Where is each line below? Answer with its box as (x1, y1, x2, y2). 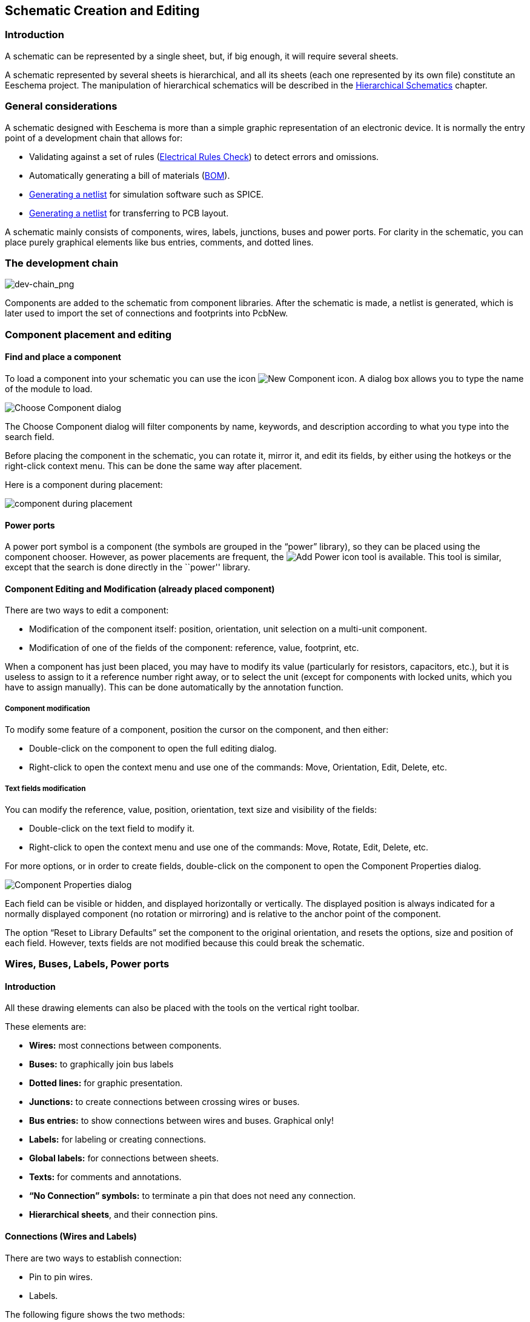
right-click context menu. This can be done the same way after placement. (5, 460, 302, 471)
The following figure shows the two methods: (5, 1309, 185, 1320)
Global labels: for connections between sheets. (29, 1153, 219, 1164)
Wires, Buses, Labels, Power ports (5, 958, 170, 970)
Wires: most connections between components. (29, 1040, 222, 1051)
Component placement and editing (5, 328, 172, 341)
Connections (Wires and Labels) (5, 1231, 137, 1242)
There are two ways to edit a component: (5, 605, 169, 616)
